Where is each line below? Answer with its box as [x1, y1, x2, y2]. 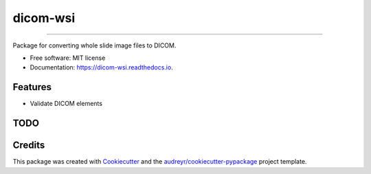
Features [12, 81, 52, 93]
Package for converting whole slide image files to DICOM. [12, 41, 177, 50]
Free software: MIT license [30, 54, 106, 62]
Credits [12, 140, 45, 151]
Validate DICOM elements [30, 100, 103, 108]
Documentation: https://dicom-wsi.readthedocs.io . [30, 63, 173, 72]
